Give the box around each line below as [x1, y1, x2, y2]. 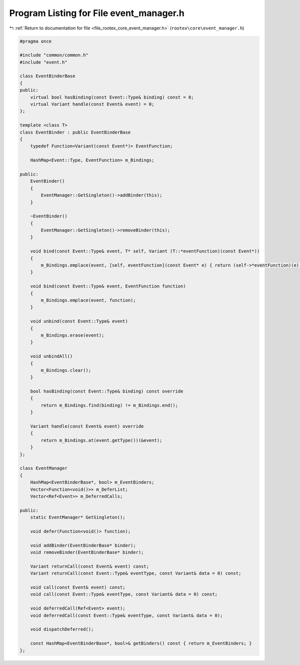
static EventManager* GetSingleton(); [30, 514, 125, 520]
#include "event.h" [19, 59, 67, 65]
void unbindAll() [30, 353, 73, 359]
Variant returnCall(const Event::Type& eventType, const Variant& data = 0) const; [30, 570, 241, 576]
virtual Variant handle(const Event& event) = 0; [30, 102, 154, 107]
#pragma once [19, 38, 52, 44]
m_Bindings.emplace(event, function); [40, 297, 136, 303]
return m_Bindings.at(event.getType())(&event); [40, 437, 162, 443]
